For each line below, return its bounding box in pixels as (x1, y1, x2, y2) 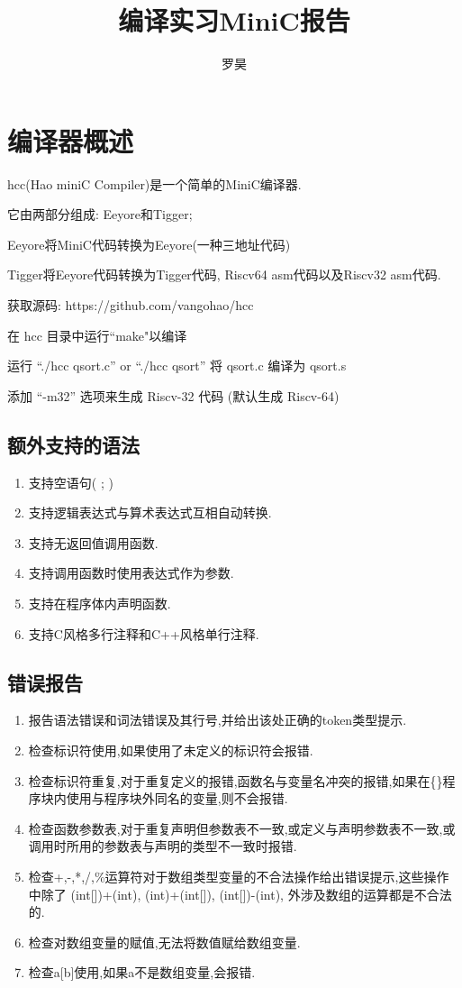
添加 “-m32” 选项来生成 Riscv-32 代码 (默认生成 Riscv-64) (7, 386, 340, 405)
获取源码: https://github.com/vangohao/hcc (7, 296, 254, 315)
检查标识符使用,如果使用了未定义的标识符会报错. (28, 740, 313, 759)
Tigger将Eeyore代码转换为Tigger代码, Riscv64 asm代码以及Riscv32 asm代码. (7, 265, 441, 284)
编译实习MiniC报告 (118, 2, 350, 39)
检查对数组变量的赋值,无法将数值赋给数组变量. (28, 932, 301, 951)
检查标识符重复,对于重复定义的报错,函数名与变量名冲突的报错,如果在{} (28, 771, 443, 790)
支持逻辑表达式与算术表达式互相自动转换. (28, 503, 272, 522)
